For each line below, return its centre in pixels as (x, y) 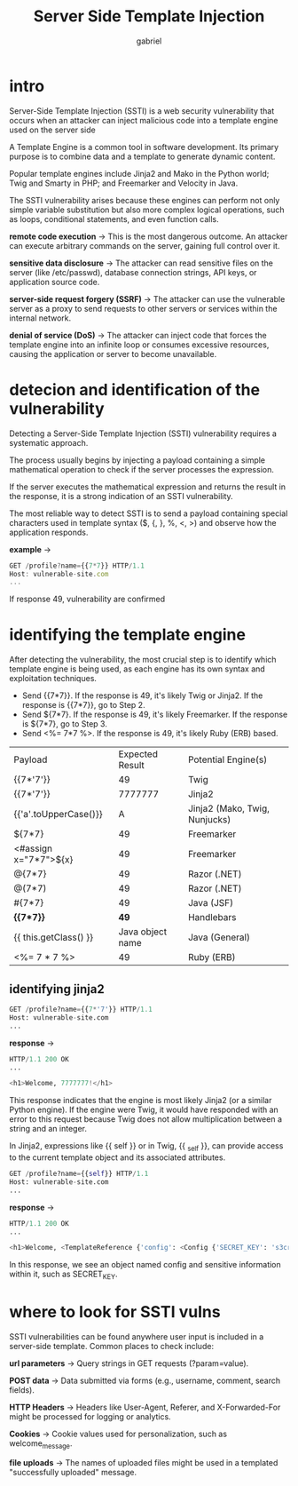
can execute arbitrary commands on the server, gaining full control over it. (145, 245)
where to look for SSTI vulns (115, 1312)
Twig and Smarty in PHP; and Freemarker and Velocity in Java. (124, 183)
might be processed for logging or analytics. (90, 1417)
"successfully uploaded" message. (73, 1472)
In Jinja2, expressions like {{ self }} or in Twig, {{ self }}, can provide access (146, 1147)
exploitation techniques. (53, 679)
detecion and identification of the (134, 389)
